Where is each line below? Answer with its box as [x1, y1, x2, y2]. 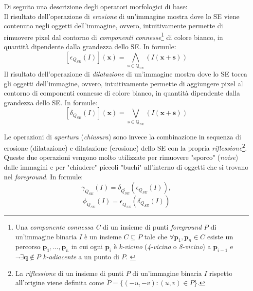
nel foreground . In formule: [4, 171, 83, 181]
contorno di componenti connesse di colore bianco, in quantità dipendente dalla [4, 88, 240, 98]
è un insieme [84, 231, 122, 241]
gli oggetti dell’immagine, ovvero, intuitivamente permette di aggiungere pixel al [4, 78, 243, 88]
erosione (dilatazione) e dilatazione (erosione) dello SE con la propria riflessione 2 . [4, 141, 247, 153]
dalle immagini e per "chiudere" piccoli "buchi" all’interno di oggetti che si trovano [4, 162, 249, 172]
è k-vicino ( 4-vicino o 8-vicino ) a [113, 241, 211, 252]
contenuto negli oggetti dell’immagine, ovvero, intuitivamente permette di [4, 20, 223, 31]
